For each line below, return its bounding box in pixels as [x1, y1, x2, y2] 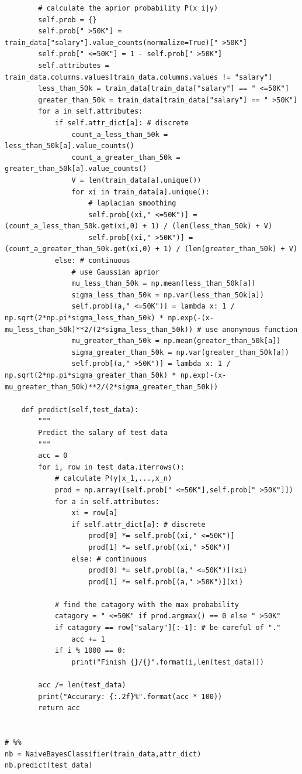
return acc [38, 704, 80, 713]
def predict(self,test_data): [21, 405, 139, 414]
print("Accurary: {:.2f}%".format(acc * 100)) [38, 692, 223, 701]
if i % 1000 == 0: [54, 646, 126, 655]
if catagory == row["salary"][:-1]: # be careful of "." [54, 624, 281, 632]
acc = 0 [38, 451, 68, 460]
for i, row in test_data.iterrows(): [38, 463, 185, 471]
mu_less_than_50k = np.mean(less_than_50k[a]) [71, 279, 256, 288]
